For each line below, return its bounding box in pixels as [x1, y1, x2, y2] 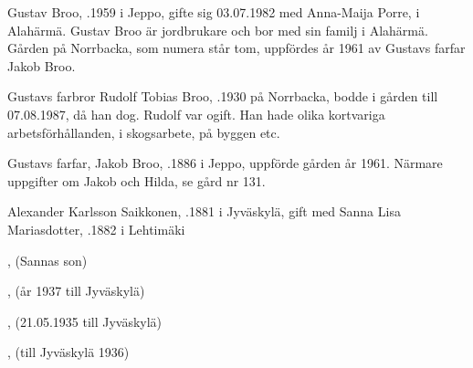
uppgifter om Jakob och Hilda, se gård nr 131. [7, 171, 266, 190]
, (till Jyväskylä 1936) [7, 342, 130, 362]
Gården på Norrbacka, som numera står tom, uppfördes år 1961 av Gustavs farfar [7, 38, 466, 58]
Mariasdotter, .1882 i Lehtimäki [7, 219, 185, 238]
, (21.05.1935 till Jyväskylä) [7, 311, 163, 331]
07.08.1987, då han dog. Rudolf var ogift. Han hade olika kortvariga [7, 104, 385, 123]
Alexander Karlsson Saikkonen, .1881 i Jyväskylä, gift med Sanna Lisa [7, 202, 401, 221]
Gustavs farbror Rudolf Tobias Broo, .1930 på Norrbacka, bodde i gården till [7, 87, 438, 106]
